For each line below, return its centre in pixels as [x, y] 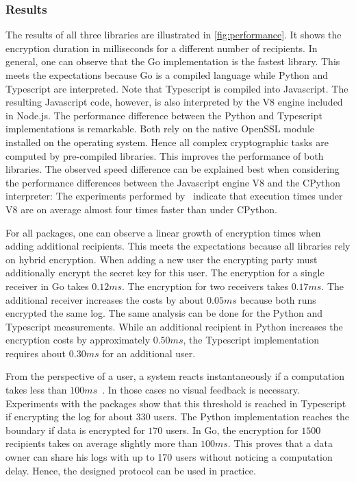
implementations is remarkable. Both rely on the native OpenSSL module [160, 129]
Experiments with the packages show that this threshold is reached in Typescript [176, 403]
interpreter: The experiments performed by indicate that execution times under [174, 196]
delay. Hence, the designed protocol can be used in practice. [131, 470]
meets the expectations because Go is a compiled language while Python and [167, 75]
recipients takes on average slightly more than [102, 443]
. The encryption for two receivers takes [205, 286]
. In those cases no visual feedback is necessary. [201, 390]
